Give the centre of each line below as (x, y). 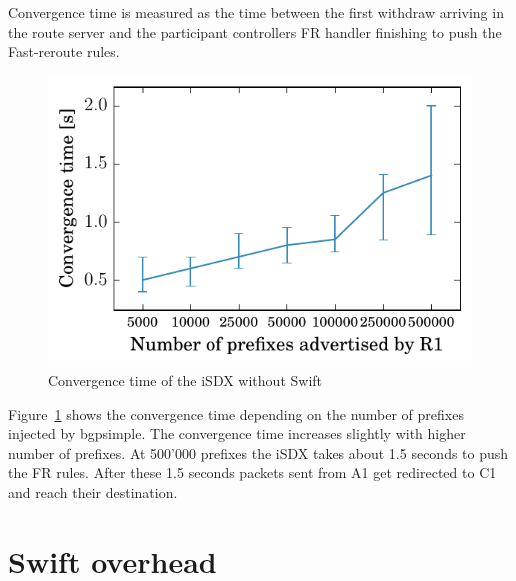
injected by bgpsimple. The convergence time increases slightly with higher (237, 433)
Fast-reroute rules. (64, 51)
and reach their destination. (93, 491)
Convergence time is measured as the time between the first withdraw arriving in (256, 12)
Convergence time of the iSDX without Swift (185, 379)
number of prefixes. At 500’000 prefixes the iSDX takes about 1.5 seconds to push (258, 452)
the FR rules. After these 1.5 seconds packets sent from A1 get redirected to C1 (252, 472)
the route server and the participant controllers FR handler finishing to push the (255, 31)
